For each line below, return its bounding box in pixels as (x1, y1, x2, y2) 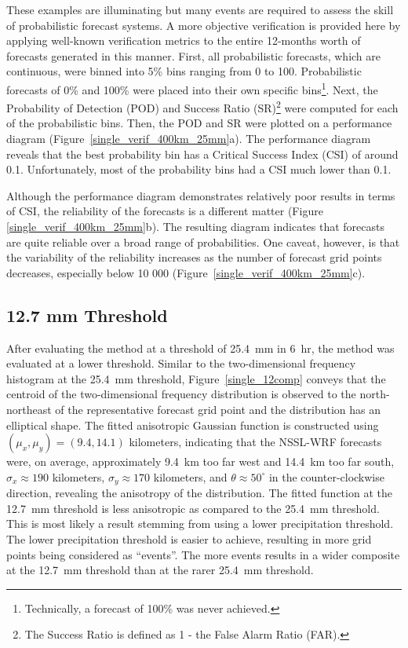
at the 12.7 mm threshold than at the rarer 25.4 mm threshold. (6, 562, 314, 578)
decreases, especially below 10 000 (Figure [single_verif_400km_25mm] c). (6, 264, 366, 280)
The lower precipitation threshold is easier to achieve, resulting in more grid (6, 531, 372, 547)
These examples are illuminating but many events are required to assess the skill (6, 2, 394, 17)
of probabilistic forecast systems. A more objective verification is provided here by (6, 16, 401, 33)
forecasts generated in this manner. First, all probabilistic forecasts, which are (6, 47, 381, 64)
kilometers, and (153, 468, 228, 485)
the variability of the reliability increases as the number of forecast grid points (6, 249, 382, 265)
